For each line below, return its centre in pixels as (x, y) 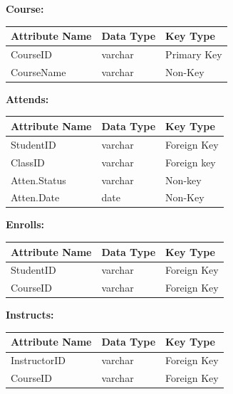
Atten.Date (35, 197)
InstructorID (38, 360)
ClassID (28, 162)
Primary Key (194, 54)
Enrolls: (25, 224)
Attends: (27, 98)
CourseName (38, 71)
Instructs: (30, 315)
